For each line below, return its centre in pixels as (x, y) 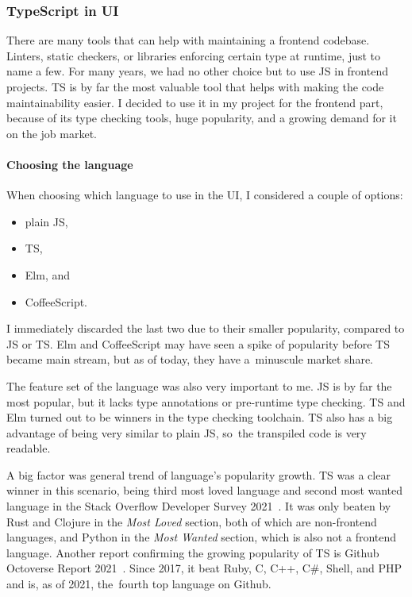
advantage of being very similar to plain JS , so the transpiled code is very (187, 432)
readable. (29, 448)
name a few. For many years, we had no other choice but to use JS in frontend (197, 71)
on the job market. (52, 133)
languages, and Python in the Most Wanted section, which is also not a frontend (202, 537)
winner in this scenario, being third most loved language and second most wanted (205, 490)
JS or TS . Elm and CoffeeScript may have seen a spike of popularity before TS (198, 343)
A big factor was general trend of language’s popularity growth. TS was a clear (198, 474)
